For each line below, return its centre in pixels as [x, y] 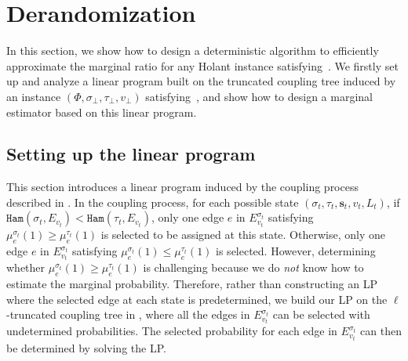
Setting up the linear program [131, 154]
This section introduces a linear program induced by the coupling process [182, 187]
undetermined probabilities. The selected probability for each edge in [172, 331]
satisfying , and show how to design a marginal [259, 96]
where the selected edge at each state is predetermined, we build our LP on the [197, 299]
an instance [34, 96]
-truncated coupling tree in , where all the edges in [128, 314]
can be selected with [321, 314]
